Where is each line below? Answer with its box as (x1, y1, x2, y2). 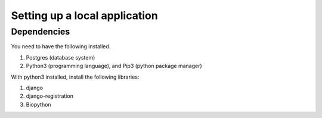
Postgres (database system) (26, 54, 95, 61)
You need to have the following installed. (11, 43, 111, 50)
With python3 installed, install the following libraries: (11, 73, 140, 80)
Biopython (26, 101, 51, 108)
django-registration (26, 92, 74, 100)
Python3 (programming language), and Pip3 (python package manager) (26, 63, 202, 70)
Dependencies (11, 26, 70, 37)
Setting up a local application (11, 9, 158, 22)
